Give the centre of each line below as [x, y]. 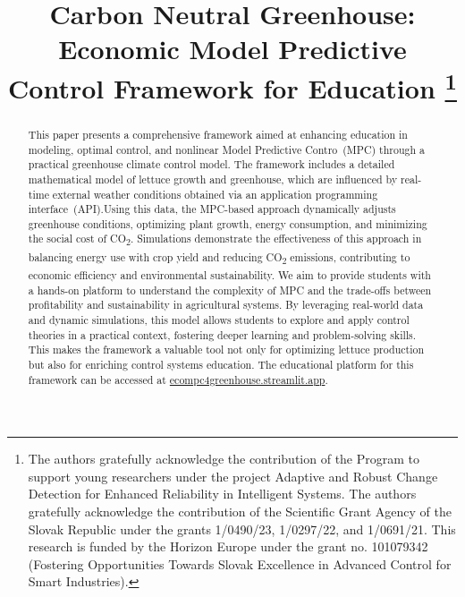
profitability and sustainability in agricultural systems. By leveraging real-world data [226, 305]
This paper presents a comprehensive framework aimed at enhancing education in [218, 134]
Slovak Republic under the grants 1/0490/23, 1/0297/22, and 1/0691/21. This [242, 529]
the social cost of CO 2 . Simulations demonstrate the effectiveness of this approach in [225, 240]
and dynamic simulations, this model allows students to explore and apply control [219, 319]
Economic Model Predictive [232, 49]
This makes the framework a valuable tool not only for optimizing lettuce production [226, 350]
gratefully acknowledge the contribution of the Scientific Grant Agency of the [240, 512]
